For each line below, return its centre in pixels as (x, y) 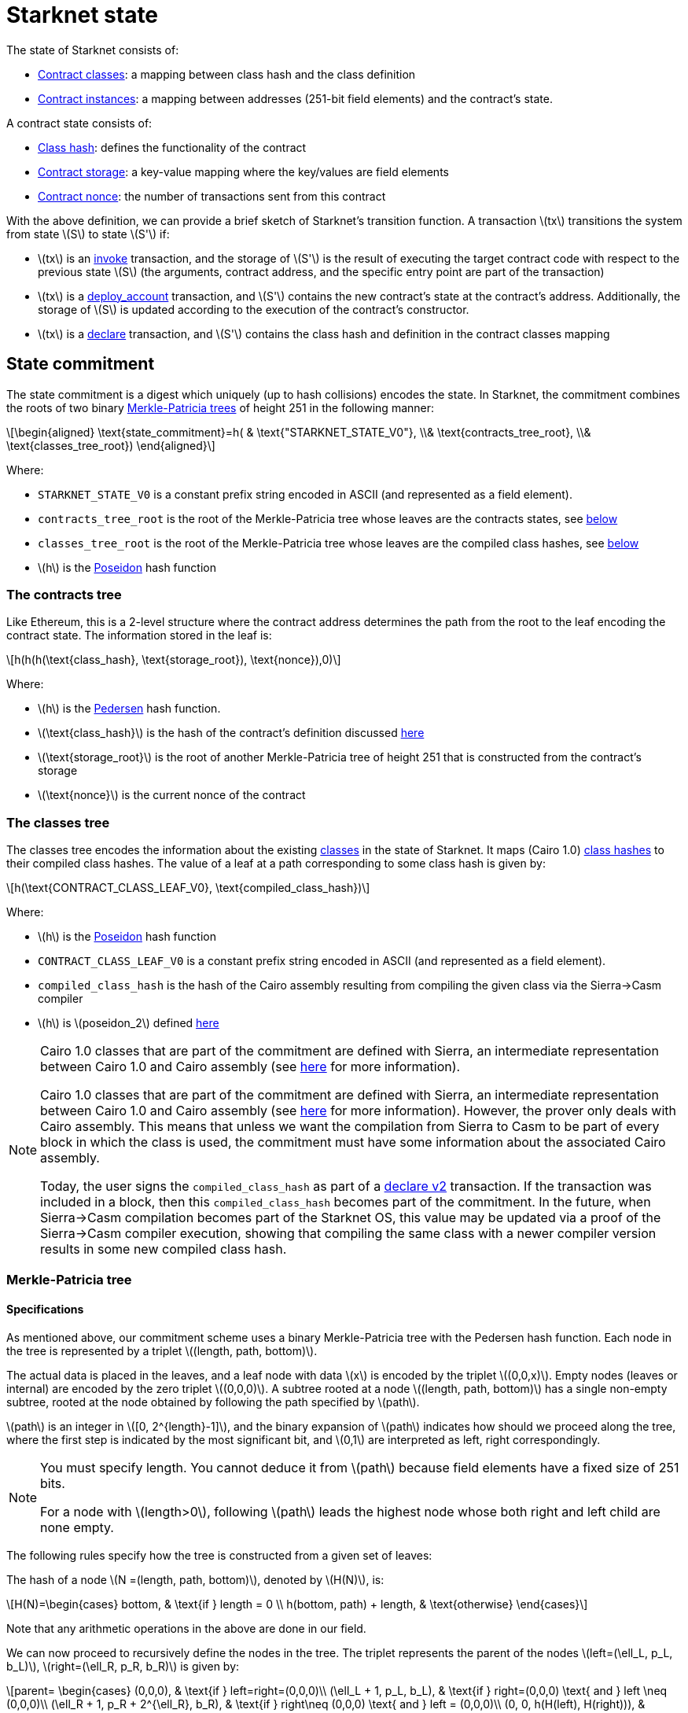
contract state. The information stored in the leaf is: (139, 635)
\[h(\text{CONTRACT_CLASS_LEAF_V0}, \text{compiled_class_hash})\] (188, 888)
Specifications (45, 1310)
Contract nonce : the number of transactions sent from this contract (212, 196)
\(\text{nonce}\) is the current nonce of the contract (172, 795)
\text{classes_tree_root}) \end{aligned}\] (111, 445)
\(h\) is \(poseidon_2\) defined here (129, 1023)
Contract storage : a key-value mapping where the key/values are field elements (243, 171)
